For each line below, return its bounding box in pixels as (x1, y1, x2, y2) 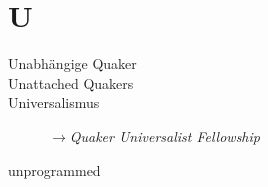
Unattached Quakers (8, 72, 134, 93)
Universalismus (8, 92, 100, 113)
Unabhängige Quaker (8, 53, 137, 74)
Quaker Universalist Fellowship (69, 125, 260, 146)
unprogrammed (8, 159, 101, 180)
